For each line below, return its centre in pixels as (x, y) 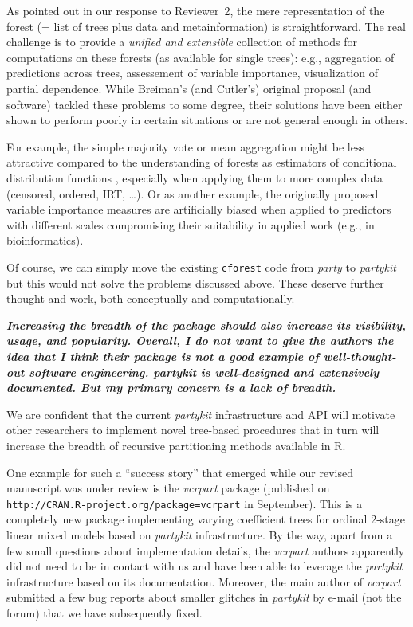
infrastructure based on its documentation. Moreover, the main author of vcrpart (204, 581)
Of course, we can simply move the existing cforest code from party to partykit (201, 266)
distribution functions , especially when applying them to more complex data (195, 177)
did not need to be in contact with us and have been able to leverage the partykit (205, 566)
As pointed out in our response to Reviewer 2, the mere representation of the (196, 10)
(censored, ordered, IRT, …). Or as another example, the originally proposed (193, 193)
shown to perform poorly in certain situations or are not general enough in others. (207, 120)
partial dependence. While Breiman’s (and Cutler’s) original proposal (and (189, 88)
